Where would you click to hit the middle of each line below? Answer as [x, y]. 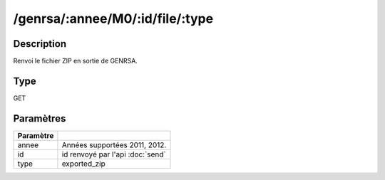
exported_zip [84, 164]
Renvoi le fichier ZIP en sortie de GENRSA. [76, 61]
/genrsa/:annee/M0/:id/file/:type [113, 18]
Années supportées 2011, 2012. [114, 144]
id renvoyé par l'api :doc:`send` [114, 154]
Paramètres [40, 118]
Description [40, 44]
